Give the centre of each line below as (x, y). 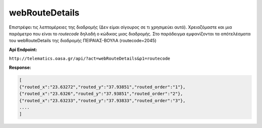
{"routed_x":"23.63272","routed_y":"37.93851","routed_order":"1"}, (102, 87)
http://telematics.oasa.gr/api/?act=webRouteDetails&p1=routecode (90, 59)
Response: (20, 67)
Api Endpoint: (23, 49)
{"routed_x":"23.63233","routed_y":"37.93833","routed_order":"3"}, (102, 100)
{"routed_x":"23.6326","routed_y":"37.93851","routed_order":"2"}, (101, 94)
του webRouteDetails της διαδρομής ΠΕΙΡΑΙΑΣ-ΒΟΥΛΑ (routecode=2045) (83, 41)
